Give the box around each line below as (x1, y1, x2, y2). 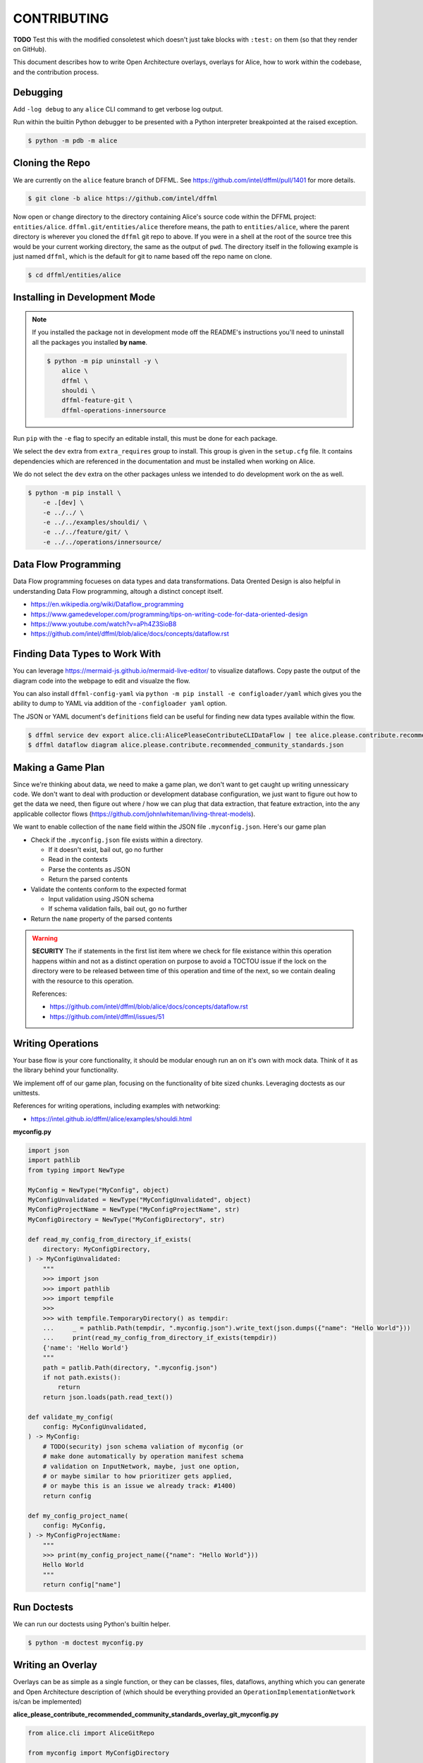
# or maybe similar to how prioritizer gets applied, (42, 1472, 233, 1480)
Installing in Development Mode (13, 291, 156, 303)
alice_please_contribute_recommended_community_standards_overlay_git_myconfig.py (13, 1710, 278, 1719)
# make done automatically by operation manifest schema (42, 1453, 244, 1460)
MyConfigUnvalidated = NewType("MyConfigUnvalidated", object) (27, 1196, 252, 1204)
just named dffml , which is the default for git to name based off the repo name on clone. (13, 252, 273, 261)
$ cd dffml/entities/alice (27, 272, 121, 279)
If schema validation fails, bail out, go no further (48, 905, 188, 913)
